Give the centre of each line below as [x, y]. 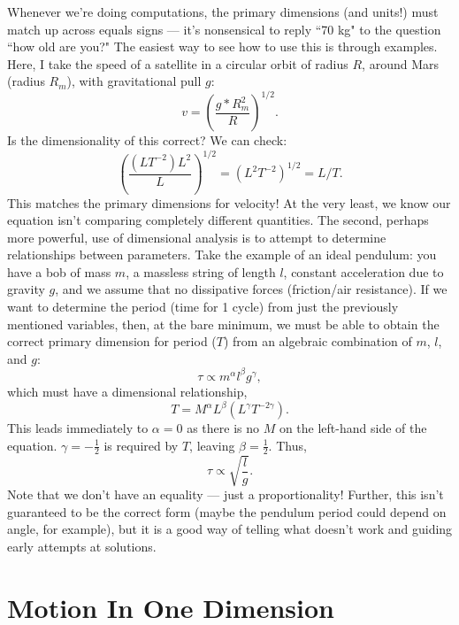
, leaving [212, 445]
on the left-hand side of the [353, 428]
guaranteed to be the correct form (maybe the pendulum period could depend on [227, 511]
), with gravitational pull [134, 81]
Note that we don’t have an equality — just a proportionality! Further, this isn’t [226, 494]
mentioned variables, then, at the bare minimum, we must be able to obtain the [223, 324]
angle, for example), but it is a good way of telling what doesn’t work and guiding [230, 529]
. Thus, [287, 445]
